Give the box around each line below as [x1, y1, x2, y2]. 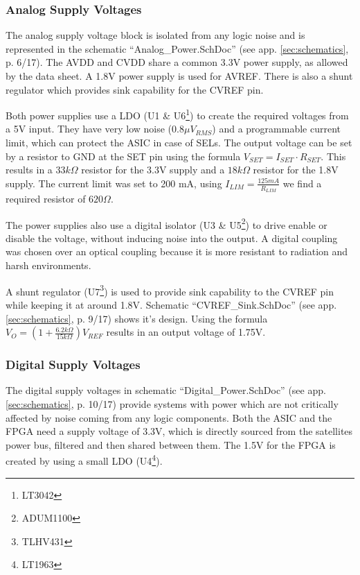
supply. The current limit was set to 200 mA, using [6, 175, 222, 190]
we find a [282, 175, 322, 190]
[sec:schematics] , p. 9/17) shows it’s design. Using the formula [6, 311, 268, 325]
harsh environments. [6, 258, 91, 273]
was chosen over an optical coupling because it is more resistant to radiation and [6, 244, 348, 259]
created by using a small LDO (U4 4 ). [6, 452, 163, 467]
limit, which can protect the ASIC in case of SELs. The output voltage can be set [6, 135, 352, 150]
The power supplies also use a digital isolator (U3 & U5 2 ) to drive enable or [6, 215, 327, 232]
